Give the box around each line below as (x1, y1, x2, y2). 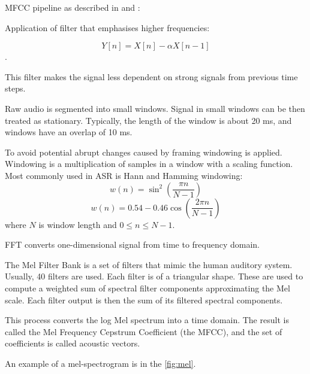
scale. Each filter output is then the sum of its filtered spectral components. (5, 293, 283, 306)
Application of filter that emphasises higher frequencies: (5, 21, 210, 34)
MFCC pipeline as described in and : (5, 1, 140, 13)
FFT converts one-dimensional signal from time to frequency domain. (5, 238, 260, 251)
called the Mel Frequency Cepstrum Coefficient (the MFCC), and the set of (5, 325, 282, 337)
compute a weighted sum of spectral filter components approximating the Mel (5, 281, 290, 294)
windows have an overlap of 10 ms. (5, 126, 133, 138)
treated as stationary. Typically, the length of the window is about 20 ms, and (5, 114, 292, 126)
